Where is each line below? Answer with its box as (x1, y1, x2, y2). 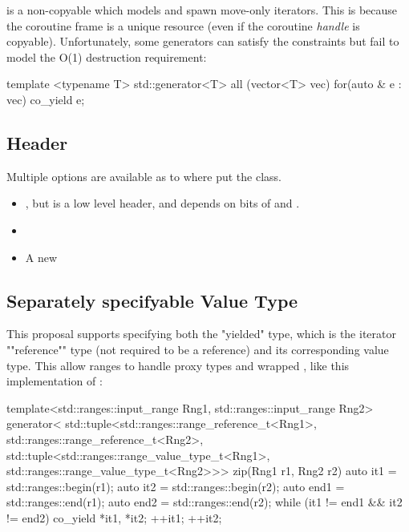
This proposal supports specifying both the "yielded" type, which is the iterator (6, 325, 396, 342)
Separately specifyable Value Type (6, 288, 298, 312)
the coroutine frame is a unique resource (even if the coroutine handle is (6, 17, 360, 34)
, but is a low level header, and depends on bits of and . (25, 195, 300, 212)
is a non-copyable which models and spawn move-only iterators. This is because (6, 2, 398, 18)
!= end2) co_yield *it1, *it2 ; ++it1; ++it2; (6, 509, 222, 526)
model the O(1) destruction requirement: (6, 48, 207, 65)
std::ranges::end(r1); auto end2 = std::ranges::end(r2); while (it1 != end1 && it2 (6, 494, 403, 510)
